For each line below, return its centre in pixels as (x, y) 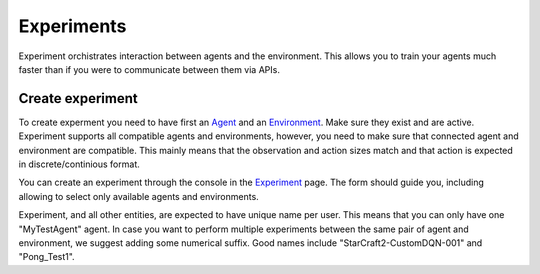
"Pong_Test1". (46, 257)
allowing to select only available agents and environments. (138, 196)
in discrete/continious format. (79, 164)
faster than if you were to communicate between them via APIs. (149, 69)
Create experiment (78, 98)
